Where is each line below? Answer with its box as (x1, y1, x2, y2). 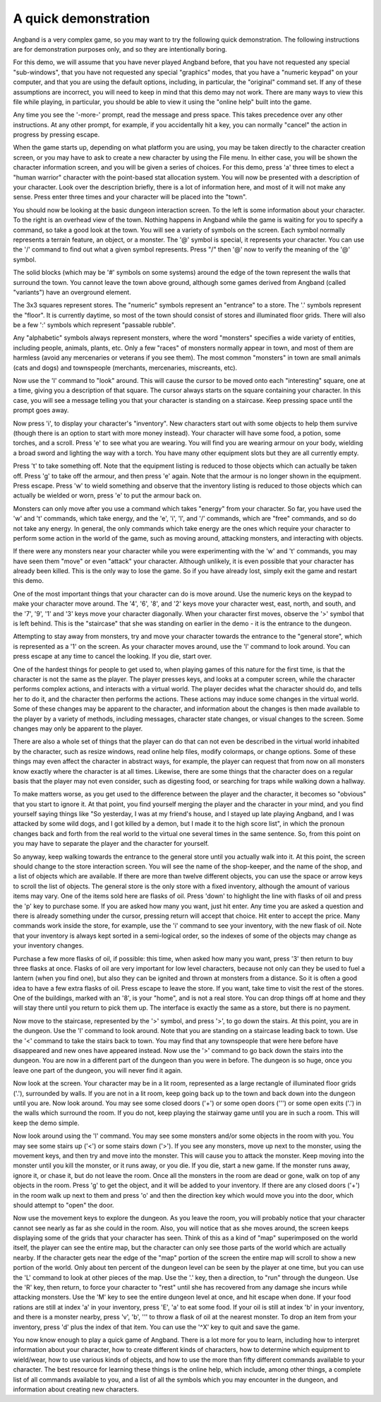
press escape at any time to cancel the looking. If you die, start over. (13, 652, 212, 661)
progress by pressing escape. (13, 131, 100, 139)
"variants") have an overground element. (13, 288, 132, 296)
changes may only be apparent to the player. (13, 724, 143, 733)
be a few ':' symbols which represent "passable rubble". (13, 321, 176, 329)
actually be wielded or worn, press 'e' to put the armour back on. (13, 491, 202, 500)
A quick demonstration (13, 11, 150, 26)
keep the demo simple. (13, 1119, 80, 1127)
